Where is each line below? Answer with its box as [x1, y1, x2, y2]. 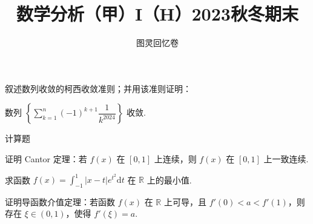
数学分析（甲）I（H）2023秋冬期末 [16, 1, 298, 26]
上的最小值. [147, 173, 192, 185]
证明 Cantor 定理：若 [5, 152, 87, 165]
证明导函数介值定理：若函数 [5, 195, 115, 208]
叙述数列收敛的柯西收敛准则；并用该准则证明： [5, 82, 191, 94]
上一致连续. [263, 152, 309, 165]
